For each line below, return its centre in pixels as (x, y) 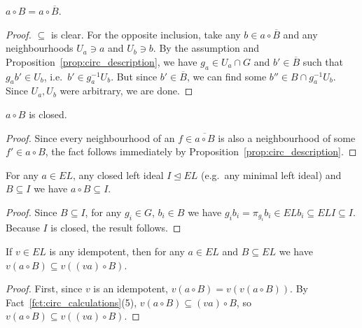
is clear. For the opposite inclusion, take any (146, 34)
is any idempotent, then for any (117, 251)
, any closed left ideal (118, 174)
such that (323, 61)
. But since (134, 76)
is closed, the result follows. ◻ (116, 228)
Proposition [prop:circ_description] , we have (102, 61)
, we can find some (227, 76)
